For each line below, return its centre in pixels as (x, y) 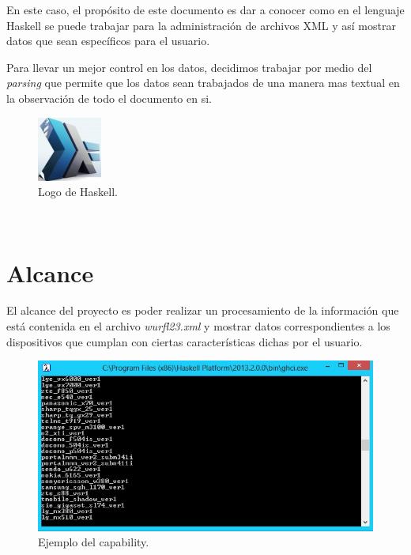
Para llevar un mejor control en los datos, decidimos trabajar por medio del (189, 67)
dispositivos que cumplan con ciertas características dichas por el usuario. (185, 341)
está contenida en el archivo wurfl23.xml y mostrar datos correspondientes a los (198, 326)
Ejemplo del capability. (94, 542)
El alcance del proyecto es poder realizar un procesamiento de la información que (203, 310)
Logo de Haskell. (78, 192)
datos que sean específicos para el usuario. (108, 41)
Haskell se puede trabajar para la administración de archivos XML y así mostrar (201, 25)
